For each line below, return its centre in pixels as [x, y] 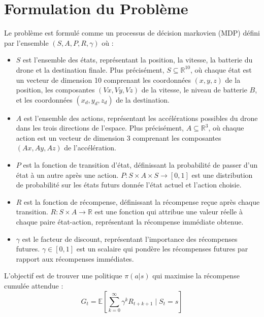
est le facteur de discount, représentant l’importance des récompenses [130, 239]
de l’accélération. [90, 148]
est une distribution [222, 175]
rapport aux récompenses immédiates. [75, 258]
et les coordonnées [44, 99]
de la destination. [143, 99]
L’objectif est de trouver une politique [63, 276]
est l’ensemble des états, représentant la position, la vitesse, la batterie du [138, 60]
